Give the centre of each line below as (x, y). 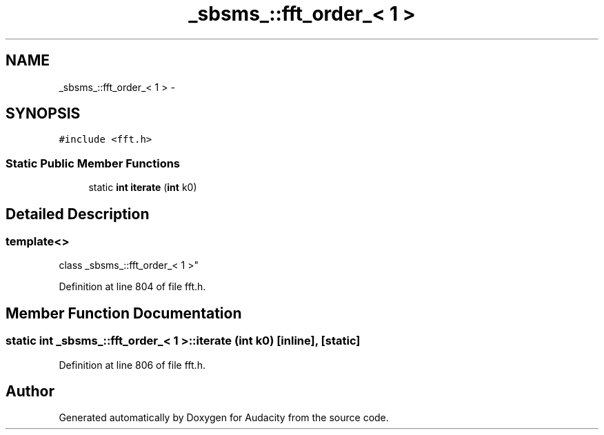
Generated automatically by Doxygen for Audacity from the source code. (224, 418)
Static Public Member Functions (93, 163)
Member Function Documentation (124, 313)
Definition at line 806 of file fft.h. (132, 365)
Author (30, 392)
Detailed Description (78, 214)
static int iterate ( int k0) (143, 188)
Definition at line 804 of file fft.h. (132, 287)
